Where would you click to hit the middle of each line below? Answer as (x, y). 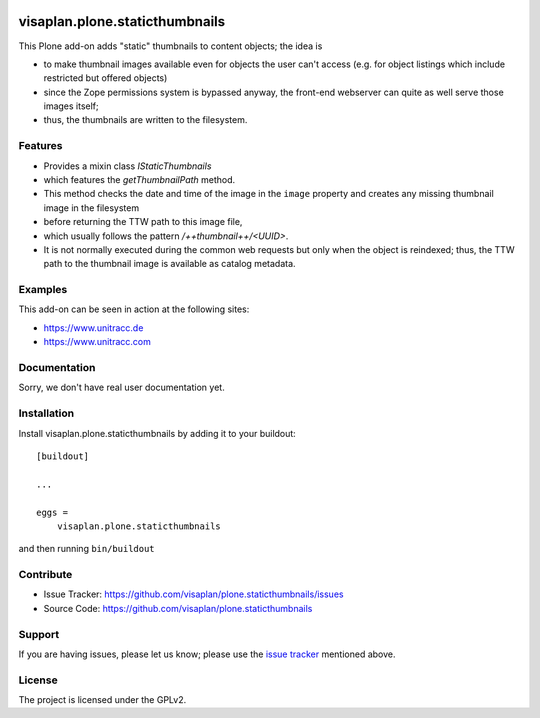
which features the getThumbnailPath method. (139, 179)
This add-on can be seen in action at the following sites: (134, 309)
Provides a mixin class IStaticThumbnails (127, 166)
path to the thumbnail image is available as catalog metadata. (169, 264)
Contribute (45, 575)
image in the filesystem (91, 207)
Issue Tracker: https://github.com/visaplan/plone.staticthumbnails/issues (193, 594)
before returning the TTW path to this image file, (143, 222)
